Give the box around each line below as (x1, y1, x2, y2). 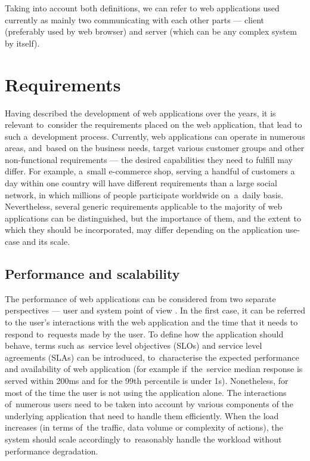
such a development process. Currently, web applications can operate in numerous (5, 130, 305, 142)
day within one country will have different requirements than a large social (5, 177, 277, 189)
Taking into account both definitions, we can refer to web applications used (5, 2, 280, 14)
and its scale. (22, 235, 70, 248)
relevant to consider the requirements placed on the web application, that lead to (5, 118, 302, 131)
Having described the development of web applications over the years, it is (5, 106, 276, 119)
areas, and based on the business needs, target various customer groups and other (5, 142, 305, 154)
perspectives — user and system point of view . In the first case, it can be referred (5, 304, 305, 316)
